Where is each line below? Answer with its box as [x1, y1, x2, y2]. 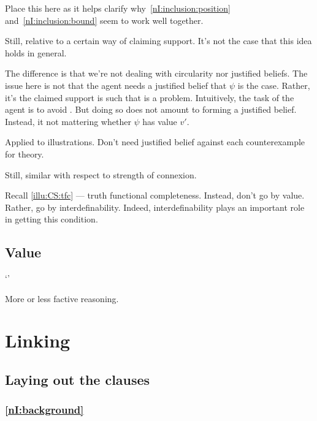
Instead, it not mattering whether [5, 115, 131, 127]
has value [142, 115, 177, 127]
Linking [5, 328, 71, 353]
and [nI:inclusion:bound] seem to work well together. [5, 13, 204, 26]
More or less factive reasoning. [5, 292, 119, 305]
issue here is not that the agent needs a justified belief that [5, 78, 227, 91]
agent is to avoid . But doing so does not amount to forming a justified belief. [5, 103, 297, 116]
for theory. [5, 147, 44, 160]
